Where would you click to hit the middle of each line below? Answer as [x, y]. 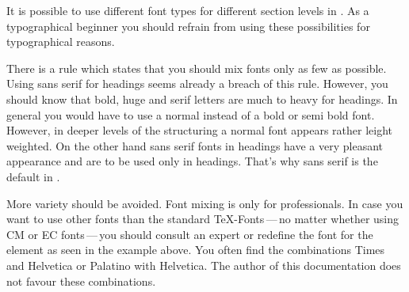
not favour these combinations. [81, 281]
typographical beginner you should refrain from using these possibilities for [188, 26]
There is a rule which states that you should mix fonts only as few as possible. [197, 68]
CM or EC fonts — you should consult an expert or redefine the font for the [190, 234]
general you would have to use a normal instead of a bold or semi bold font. [191, 114]
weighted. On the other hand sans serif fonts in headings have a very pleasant [195, 145]
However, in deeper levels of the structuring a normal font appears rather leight [200, 130]
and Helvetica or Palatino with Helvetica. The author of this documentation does [204, 265]
